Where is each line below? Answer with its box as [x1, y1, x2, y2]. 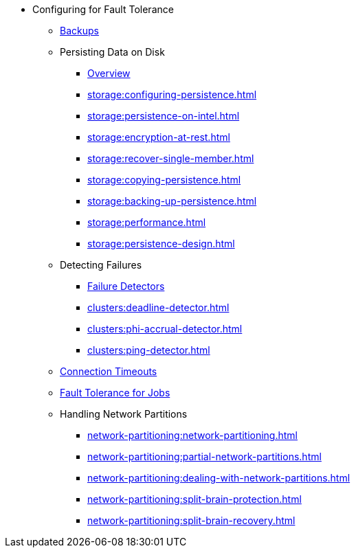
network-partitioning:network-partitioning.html [87, 429, 298, 441]
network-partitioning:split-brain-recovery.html [87, 515, 296, 526]
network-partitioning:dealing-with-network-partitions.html [87, 472, 351, 484]
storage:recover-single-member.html [87, 153, 254, 164]
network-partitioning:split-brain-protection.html [87, 493, 302, 505]
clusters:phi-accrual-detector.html [87, 323, 243, 335]
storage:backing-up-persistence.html [87, 195, 257, 207]
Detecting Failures [60, 259, 142, 271]
